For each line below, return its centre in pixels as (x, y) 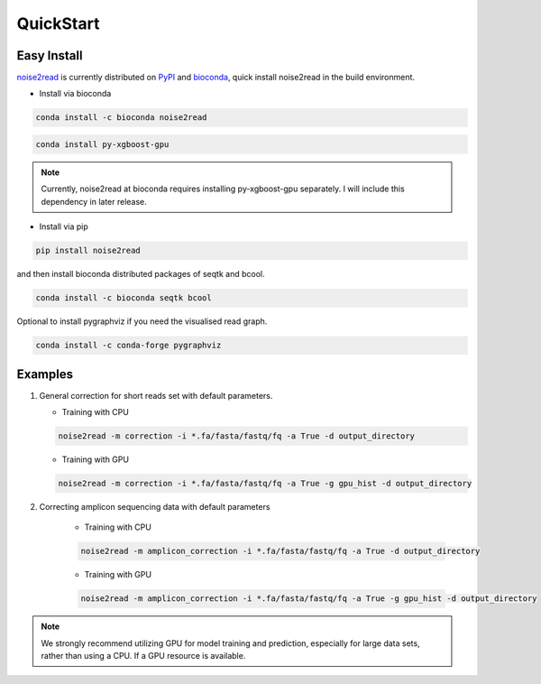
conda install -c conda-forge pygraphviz (128, 346)
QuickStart (58, 23)
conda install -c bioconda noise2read (121, 118)
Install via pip (64, 226)
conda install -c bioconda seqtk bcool (124, 298)
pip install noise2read (88, 251)
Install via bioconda (75, 94)
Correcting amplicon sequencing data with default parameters (155, 506)
